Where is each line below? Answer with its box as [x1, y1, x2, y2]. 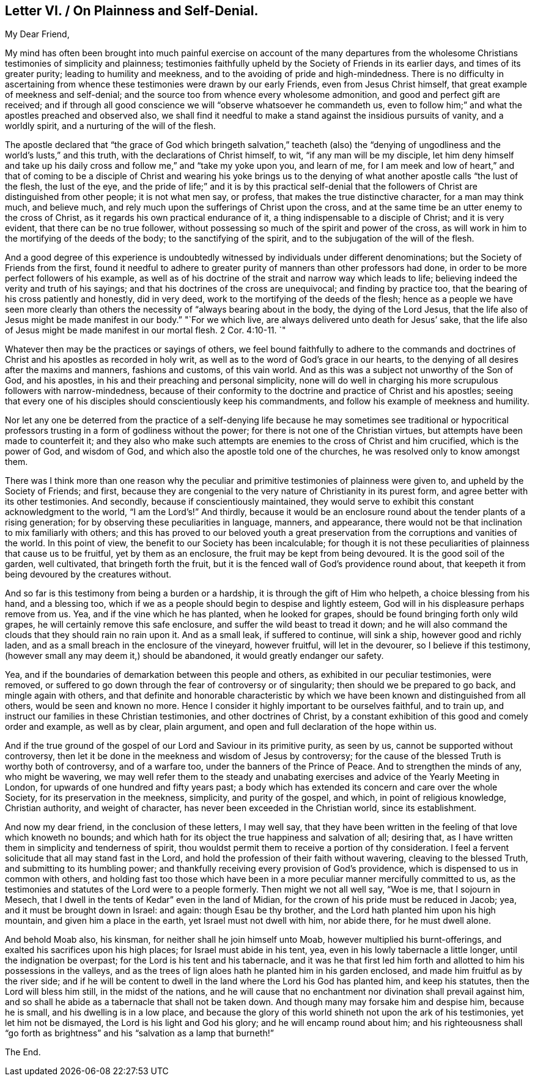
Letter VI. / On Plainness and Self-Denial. [5, 3, 259, 18]
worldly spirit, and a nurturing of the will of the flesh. [5, 121, 216, 132]
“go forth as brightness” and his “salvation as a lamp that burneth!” [5, 1028, 274, 1039]
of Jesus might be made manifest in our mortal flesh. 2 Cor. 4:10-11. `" [5, 325, 286, 336]
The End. [5, 1047, 41, 1058]
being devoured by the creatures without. [5, 569, 171, 580]
